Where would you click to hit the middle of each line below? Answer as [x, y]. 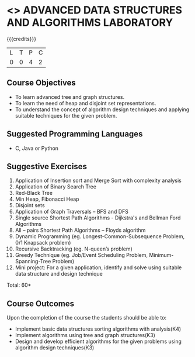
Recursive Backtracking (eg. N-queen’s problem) [74, 249]
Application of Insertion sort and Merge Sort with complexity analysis [98, 181]
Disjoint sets [30, 205]
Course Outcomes [41, 303]
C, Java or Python [37, 148]
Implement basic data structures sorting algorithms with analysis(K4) [98, 329]
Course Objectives [41, 83]
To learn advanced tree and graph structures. [70, 97]
